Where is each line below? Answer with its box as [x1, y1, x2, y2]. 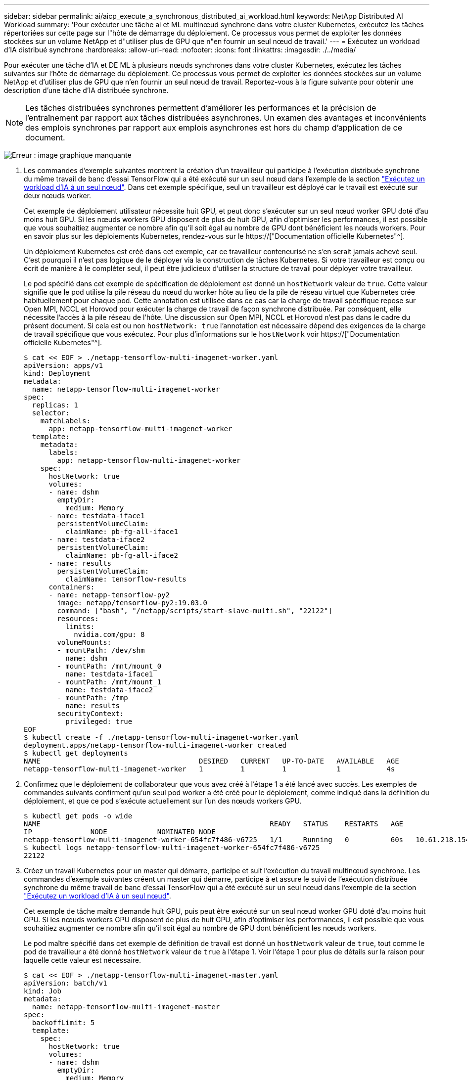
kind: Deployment [24, 369, 91, 377]
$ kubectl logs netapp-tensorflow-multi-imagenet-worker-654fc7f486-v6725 [24, 844, 320, 852]
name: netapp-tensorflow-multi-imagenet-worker [32, 385, 220, 393]
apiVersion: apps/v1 [24, 361, 103, 369]
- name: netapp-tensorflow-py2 [48, 591, 170, 599]
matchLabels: [40, 417, 91, 425]
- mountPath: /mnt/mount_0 [57, 662, 162, 670]
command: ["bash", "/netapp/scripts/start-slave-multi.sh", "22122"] [57, 607, 332, 615]
